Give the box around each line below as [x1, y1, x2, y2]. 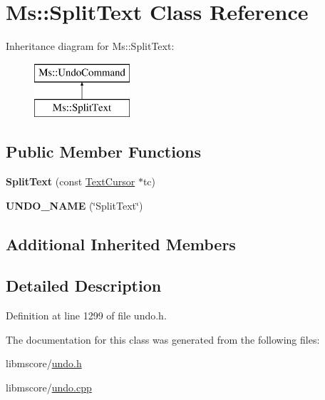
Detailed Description [6, 275, 162, 297]
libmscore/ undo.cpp [6, 380, 92, 395]
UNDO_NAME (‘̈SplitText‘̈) [6, 198, 143, 212]
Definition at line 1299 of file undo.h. [6, 308, 167, 323]
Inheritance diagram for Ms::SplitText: [6, 39, 175, 53]
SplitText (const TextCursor [6, 174, 135, 189]
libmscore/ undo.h [6, 356, 82, 371]
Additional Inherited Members [6, 232, 236, 255]
